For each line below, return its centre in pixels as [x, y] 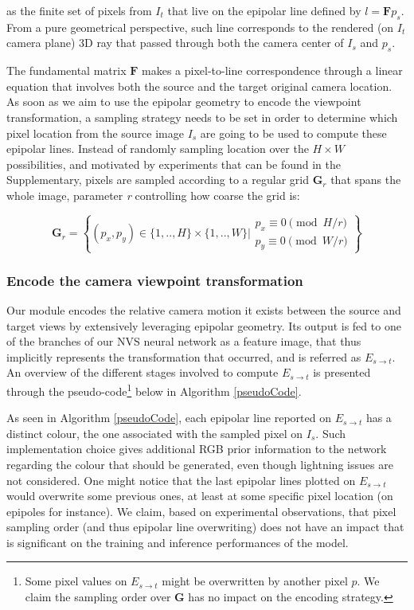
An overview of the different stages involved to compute [143, 372]
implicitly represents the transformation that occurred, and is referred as [184, 356]
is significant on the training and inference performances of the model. [178, 542]
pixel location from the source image [95, 133]
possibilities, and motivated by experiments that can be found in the [174, 164]
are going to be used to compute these [293, 133]
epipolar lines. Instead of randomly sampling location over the [158, 149]
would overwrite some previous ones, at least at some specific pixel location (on [200, 496]
